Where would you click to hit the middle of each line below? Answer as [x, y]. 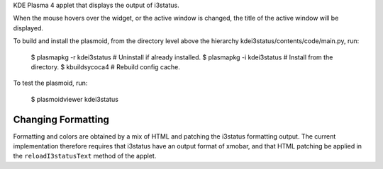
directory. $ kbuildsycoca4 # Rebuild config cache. [106, 66]
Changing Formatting [61, 119]
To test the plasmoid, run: [50, 83]
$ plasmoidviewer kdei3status [74, 99]
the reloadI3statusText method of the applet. [85, 156]
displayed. [28, 28]
